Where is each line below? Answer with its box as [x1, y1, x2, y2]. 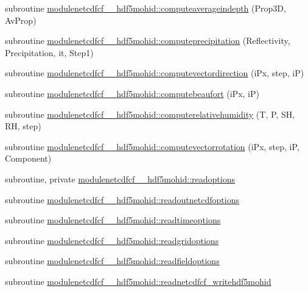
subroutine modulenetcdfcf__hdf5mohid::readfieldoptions [5, 254, 220, 267]
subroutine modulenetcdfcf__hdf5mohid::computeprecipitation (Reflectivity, [5, 34, 290, 47]
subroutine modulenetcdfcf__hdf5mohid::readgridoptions [5, 234, 219, 246]
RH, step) [5, 120, 41, 132]
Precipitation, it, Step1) [5, 46, 94, 59]
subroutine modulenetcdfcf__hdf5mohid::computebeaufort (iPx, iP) [5, 87, 259, 99]
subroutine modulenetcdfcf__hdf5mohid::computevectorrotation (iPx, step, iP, [5, 140, 299, 153]
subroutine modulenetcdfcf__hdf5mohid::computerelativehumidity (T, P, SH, [5, 107, 295, 120]
